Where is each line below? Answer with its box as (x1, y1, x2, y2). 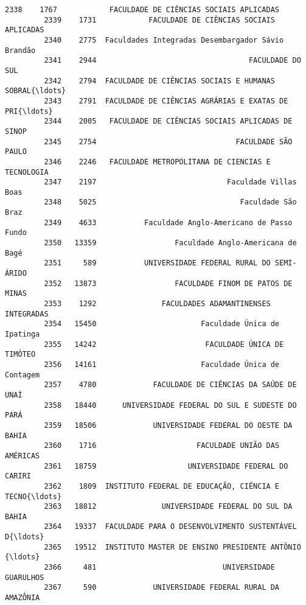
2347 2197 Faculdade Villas (44, 178, 297, 187)
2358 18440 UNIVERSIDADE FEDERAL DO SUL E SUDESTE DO (44, 400, 297, 410)
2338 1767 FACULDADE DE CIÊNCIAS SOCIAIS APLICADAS (5, 5, 280, 14)
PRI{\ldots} (5, 107, 53, 116)
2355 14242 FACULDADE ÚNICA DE (44, 340, 284, 349)
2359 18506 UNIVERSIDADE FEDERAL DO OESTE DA (44, 421, 293, 430)
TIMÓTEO (5, 350, 36, 359)
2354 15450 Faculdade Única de (44, 320, 280, 329)
